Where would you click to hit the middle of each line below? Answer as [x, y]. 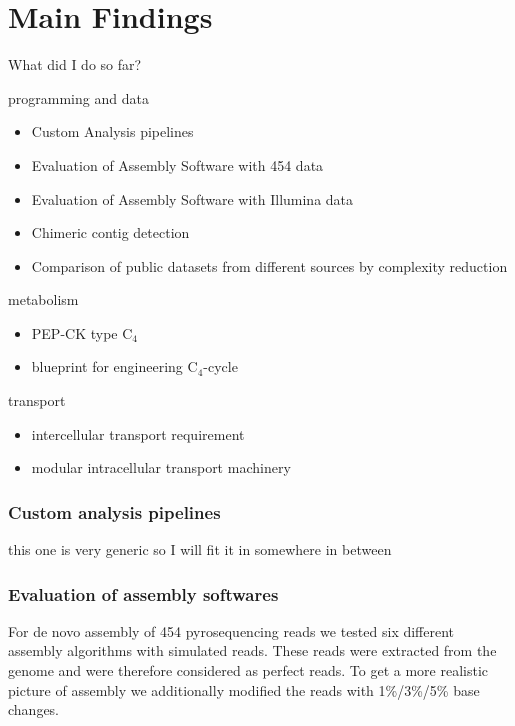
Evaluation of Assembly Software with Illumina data [192, 198]
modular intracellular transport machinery [161, 467]
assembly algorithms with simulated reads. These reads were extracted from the [252, 650]
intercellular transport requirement [138, 433]
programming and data [78, 97]
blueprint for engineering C [114, 366]
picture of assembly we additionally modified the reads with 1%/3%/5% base [244, 689]
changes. [34, 709]
